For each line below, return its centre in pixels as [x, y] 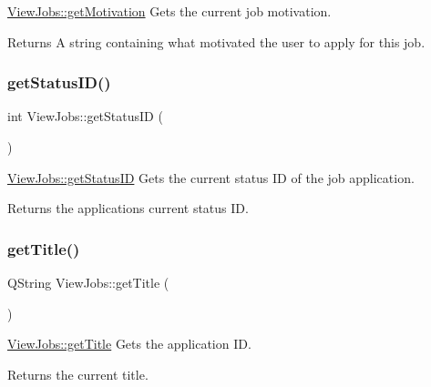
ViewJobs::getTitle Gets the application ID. [129, 344]
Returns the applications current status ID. [128, 208]
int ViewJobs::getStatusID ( [85, 116]
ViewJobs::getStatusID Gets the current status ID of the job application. [211, 177]
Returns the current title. [78, 374]
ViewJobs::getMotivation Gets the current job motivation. [169, 11]
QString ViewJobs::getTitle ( [88, 282]
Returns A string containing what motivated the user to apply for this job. [216, 41]
